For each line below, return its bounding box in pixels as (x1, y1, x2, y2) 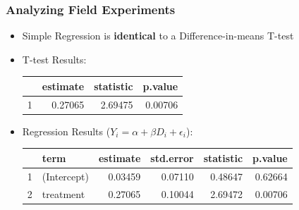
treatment (42, 186, 85, 201)
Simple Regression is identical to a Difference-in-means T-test (22, 28, 294, 43)
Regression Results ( (22, 123, 111, 138)
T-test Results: (22, 51, 87, 66)
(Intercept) (42, 168, 89, 183)
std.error (150, 150, 194, 165)
